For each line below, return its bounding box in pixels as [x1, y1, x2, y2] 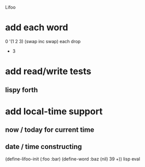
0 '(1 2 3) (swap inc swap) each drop [5, 38, 81, 44]
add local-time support [5, 105, 103, 117]
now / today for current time [5, 125, 94, 134]
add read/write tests [5, 66, 91, 77]
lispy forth [5, 85, 38, 94]
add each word [5, 22, 68, 33]
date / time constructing [5, 142, 82, 151]
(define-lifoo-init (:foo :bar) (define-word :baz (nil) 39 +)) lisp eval [5, 155, 140, 162]
